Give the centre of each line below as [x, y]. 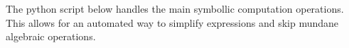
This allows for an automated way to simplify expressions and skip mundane [172, 22]
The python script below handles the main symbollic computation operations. [175, 8]
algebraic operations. [51, 36]
